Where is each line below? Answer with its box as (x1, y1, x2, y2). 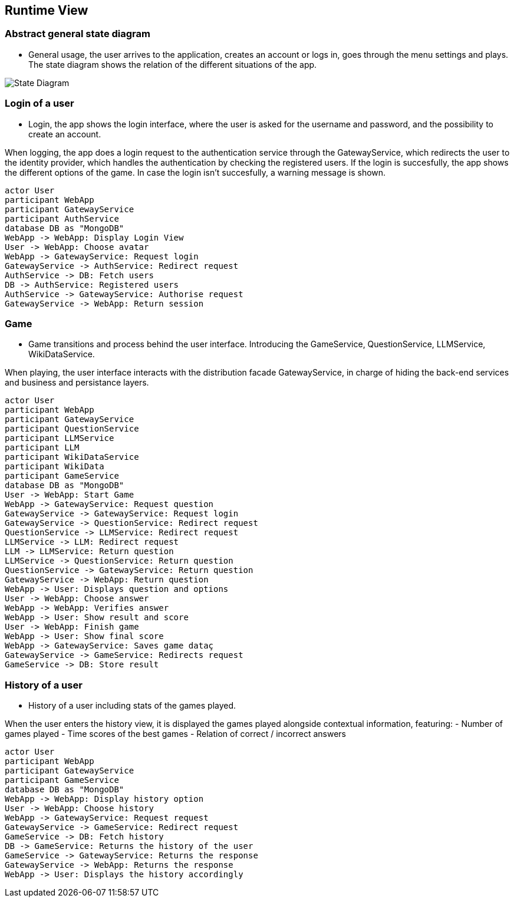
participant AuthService (5, 213, 119, 223)
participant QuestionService (5, 424, 139, 434)
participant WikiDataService (5, 452, 139, 462)
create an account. (28, 129, 101, 139)
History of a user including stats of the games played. (28, 700, 236, 711)
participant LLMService (5, 433, 114, 443)
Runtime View (5, 3, 88, 18)
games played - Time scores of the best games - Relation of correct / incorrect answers (5, 729, 346, 739)
